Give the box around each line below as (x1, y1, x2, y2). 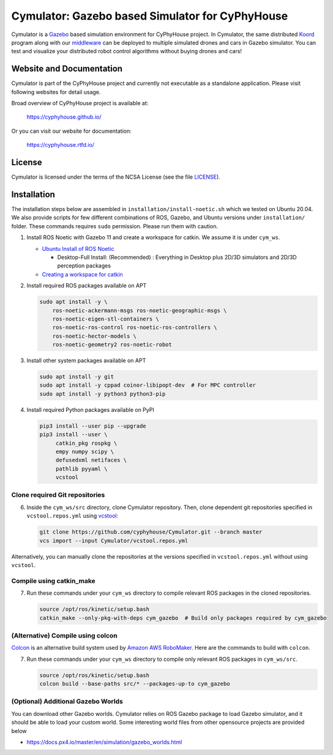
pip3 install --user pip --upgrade (39, 422, 146, 430)
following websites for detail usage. (11, 88, 101, 95)
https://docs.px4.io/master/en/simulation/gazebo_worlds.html (26, 738, 182, 746)
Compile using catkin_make (11, 576, 96, 585)
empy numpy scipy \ (55, 448, 114, 455)
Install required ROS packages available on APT (26, 282, 147, 289)
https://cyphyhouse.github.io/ (26, 113, 102, 121)
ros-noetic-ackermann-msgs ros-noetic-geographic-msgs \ (52, 307, 227, 314)
